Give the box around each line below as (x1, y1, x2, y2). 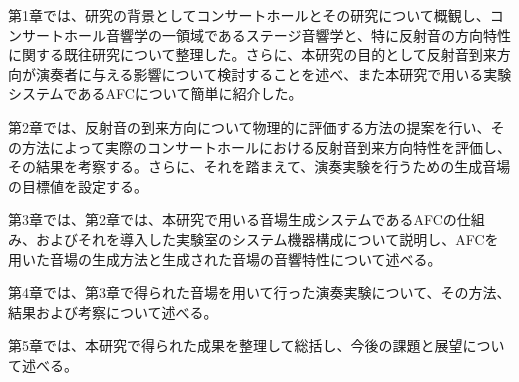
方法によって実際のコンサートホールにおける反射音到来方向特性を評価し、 (21, 136, 511, 157)
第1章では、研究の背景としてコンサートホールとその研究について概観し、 (8, 5, 490, 25)
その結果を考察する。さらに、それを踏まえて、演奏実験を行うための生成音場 (8, 156, 511, 177)
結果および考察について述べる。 (8, 301, 218, 322)
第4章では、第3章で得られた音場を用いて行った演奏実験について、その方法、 (8, 282, 511, 303)
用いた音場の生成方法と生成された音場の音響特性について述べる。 (8, 248, 442, 269)
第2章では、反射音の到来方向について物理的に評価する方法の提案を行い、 (8, 116, 491, 137)
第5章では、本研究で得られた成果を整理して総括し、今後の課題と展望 (8, 335, 463, 356)
